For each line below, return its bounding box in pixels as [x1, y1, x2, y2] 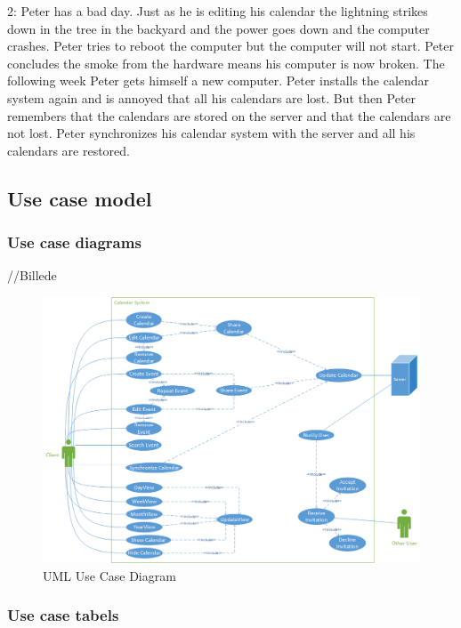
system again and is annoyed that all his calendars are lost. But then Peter [7, 88, 417, 107]
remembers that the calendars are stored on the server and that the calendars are [7, 106, 451, 125]
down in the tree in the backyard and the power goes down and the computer [7, 19, 430, 37]
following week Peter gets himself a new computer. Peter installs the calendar [7, 71, 430, 90]
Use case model [7, 184, 152, 212]
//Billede [7, 266, 57, 285]
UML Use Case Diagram [43, 566, 176, 584]
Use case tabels [7, 604, 119, 626]
